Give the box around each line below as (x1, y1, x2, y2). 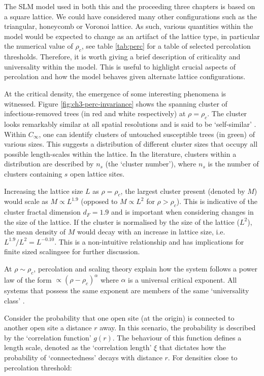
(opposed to (81, 196, 118, 207)
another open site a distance (4, 322, 92, 333)
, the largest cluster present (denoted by (120, 185, 245, 196)
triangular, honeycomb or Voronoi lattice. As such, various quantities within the (4, 21, 253, 31)
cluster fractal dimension (4, 207, 81, 217)
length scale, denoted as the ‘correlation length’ (4, 342, 152, 353)
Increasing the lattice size (4, 185, 83, 196)
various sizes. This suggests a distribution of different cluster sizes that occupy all (4, 139, 258, 149)
